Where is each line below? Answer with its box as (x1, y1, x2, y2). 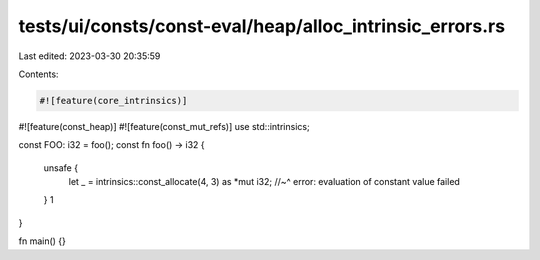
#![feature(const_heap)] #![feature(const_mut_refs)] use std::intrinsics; (18, 120, 310, 132)
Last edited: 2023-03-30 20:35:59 (18, 50, 161, 62)
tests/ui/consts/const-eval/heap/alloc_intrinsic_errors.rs (18, 15, 505, 37)
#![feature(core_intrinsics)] (39, 95, 188, 106)
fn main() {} (18, 235, 67, 247)
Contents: (18, 68, 59, 80)
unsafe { (43, 161, 79, 174)
